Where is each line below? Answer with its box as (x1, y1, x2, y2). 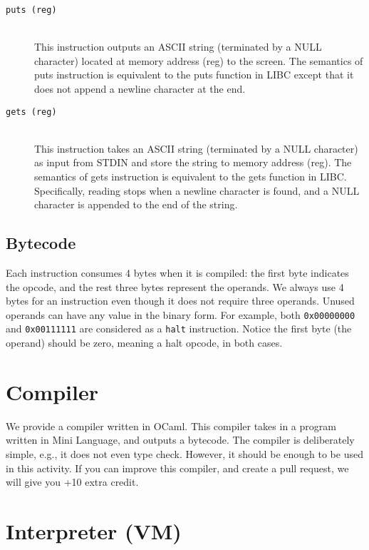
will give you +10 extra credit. (6, 474, 139, 489)
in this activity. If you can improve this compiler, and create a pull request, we (6, 460, 349, 475)
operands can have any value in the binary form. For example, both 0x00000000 (6, 307, 355, 322)
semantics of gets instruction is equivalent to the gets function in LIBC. (34, 169, 347, 184)
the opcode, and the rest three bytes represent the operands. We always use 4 (6, 279, 344, 294)
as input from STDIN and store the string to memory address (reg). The (34, 155, 352, 170)
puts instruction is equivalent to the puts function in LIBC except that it (34, 67, 354, 82)
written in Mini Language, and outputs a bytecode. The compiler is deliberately (6, 432, 355, 447)
